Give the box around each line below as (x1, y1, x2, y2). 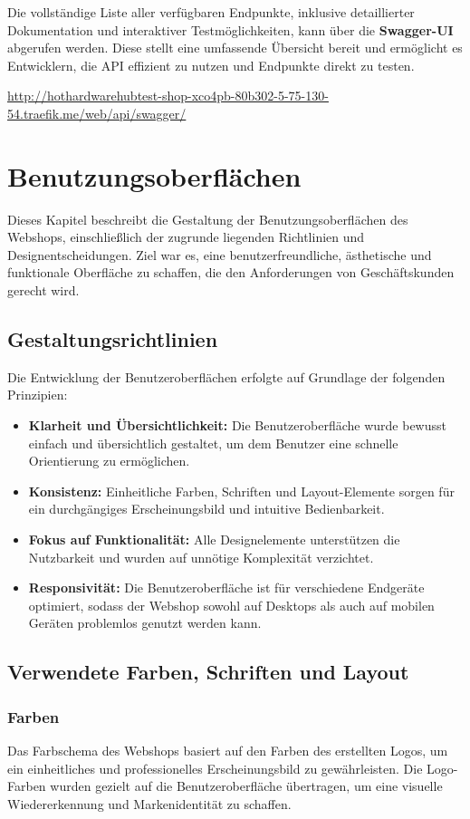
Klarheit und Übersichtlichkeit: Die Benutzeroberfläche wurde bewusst (28, 416, 446, 435)
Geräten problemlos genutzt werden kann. (28, 613, 262, 632)
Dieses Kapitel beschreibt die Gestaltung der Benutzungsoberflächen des (7, 209, 408, 228)
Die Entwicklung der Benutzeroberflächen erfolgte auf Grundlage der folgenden (7, 367, 446, 386)
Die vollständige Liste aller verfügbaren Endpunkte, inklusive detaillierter (7, 3, 415, 21)
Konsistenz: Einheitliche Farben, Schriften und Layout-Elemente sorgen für (28, 481, 455, 500)
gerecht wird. (7, 281, 80, 300)
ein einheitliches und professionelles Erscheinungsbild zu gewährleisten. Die (7, 758, 423, 777)
